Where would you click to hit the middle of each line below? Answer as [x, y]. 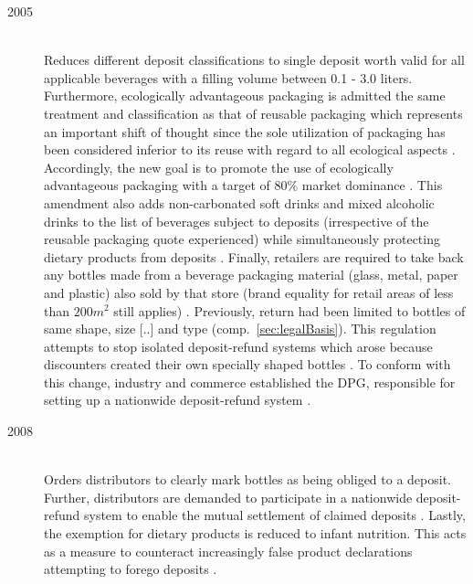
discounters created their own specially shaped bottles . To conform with [247, 364]
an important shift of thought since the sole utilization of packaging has [245, 131]
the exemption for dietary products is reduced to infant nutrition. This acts [255, 533]
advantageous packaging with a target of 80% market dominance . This [243, 185]
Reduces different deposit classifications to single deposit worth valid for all [254, 60]
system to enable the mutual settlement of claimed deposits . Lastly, [275, 515]
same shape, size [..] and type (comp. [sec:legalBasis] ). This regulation [240, 329]
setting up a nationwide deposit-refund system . [178, 400]
